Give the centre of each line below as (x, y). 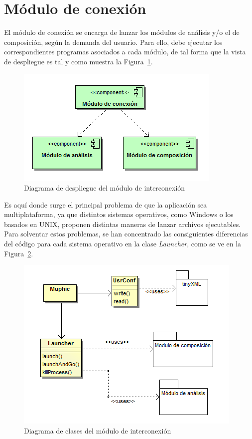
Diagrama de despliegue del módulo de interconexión (105, 188)
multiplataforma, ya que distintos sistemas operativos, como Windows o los (119, 214)
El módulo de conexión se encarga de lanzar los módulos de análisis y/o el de (122, 32)
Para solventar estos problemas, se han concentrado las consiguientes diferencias (126, 234)
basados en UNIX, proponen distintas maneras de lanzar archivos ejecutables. (123, 224)
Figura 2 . (19, 253)
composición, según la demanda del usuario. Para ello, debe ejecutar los (113, 42)
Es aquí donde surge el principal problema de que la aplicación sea (106, 204)
